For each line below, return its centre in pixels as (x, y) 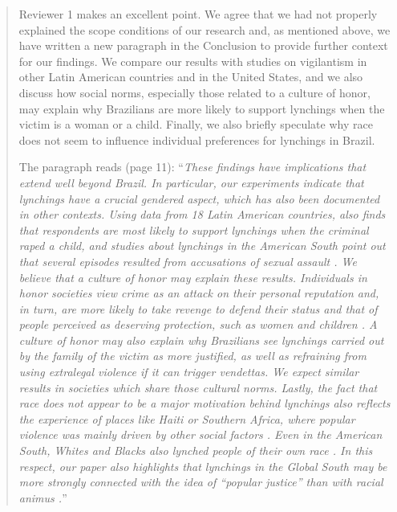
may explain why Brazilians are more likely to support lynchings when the (202, 108)
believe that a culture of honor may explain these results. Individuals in (193, 277)
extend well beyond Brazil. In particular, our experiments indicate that (191, 182)
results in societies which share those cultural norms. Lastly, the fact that (198, 387)
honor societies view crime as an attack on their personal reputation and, (199, 293)
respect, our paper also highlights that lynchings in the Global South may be (203, 466)
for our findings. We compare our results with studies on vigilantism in (193, 61)
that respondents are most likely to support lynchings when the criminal (194, 229)
